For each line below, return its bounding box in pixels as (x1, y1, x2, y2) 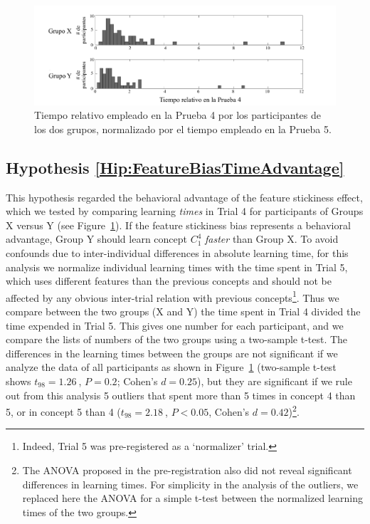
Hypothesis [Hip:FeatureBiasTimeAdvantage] (6, 156, 344, 178)
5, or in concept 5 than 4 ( (6, 404, 121, 419)
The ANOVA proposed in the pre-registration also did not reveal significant (22, 463, 352, 478)
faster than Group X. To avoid (205, 231, 339, 246)
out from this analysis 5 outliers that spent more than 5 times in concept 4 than (6, 387, 356, 402)
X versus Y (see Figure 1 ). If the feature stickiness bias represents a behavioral (6, 217, 351, 232)
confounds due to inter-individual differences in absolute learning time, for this (6, 246, 349, 261)
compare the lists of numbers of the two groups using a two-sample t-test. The (6, 332, 348, 347)
